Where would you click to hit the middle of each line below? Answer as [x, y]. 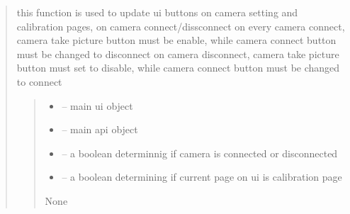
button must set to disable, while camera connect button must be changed [178, 68]
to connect [39, 81]
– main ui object [97, 105]
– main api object [100, 129]
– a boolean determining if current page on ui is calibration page [202, 177]
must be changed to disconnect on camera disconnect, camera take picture [178, 53]
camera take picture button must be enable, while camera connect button [176, 40]
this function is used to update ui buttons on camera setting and [157, 12]
